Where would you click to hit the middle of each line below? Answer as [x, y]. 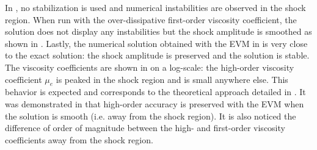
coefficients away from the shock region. [79, 139]
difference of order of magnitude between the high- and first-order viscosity [145, 128]
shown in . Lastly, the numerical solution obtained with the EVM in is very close [156, 43]
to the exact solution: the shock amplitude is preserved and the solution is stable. [157, 55]
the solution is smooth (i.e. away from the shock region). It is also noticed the [151, 116]
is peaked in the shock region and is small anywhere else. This [172, 79]
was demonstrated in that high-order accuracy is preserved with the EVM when [155, 103]
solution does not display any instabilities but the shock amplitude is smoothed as [158, 31]
